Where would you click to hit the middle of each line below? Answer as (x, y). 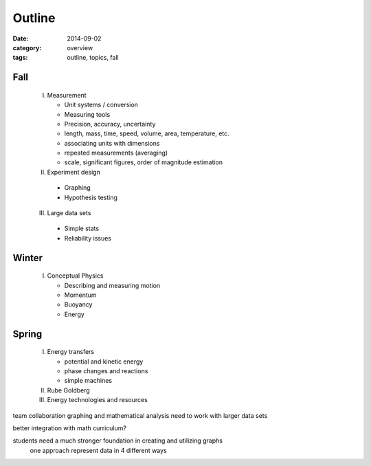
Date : (21, 38)
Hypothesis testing (91, 197)
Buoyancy (78, 304)
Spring (27, 334)
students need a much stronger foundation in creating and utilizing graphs (118, 441)
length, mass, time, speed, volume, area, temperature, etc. (147, 133)
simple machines (88, 381)
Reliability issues (88, 238)
